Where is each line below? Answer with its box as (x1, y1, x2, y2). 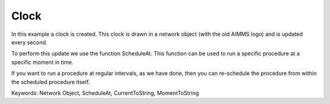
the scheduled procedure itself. (11, 78, 90, 85)
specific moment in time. (11, 58, 73, 66)
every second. (11, 38, 48, 46)
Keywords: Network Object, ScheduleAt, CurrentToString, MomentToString (11, 89, 199, 97)
